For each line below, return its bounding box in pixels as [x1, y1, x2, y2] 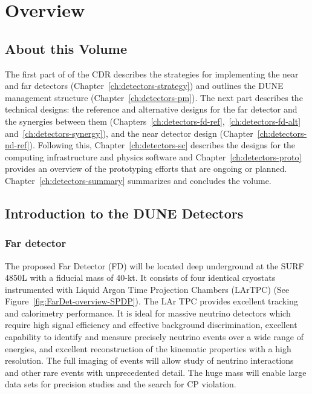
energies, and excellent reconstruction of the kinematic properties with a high [5, 342, 291, 355]
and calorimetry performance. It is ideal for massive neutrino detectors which [5, 306, 291, 319]
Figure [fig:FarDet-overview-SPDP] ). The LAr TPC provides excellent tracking [5, 295, 298, 307]
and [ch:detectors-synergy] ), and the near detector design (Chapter [5, 126, 253, 139]
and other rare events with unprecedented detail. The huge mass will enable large [5, 366, 307, 378]
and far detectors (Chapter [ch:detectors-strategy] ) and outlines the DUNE [5, 79, 284, 92]
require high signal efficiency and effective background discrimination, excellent [5, 318, 297, 331]
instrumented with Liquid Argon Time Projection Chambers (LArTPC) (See [5, 283, 290, 295]
